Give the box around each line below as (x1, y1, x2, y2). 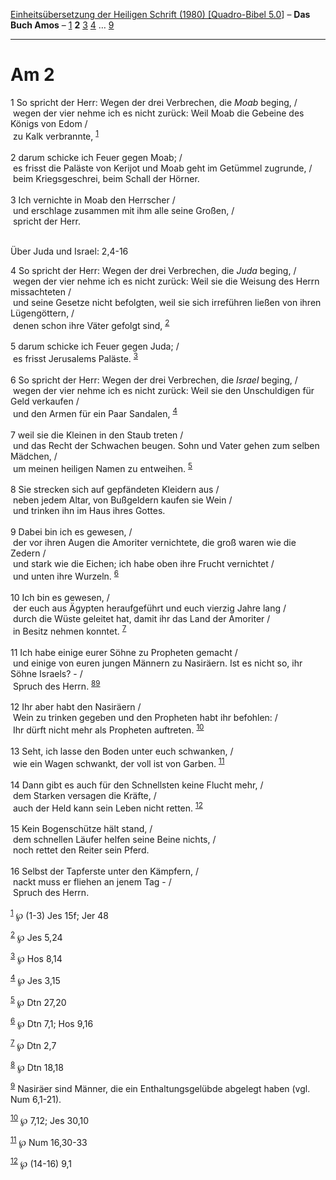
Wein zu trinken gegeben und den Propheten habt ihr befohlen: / (12, 712, 278, 724)
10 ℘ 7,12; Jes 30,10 (10, 1113, 90, 1126)
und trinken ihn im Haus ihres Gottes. (12, 505, 166, 517)
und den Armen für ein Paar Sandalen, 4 (12, 405, 178, 419)
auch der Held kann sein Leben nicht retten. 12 (12, 800, 203, 814)
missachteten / (10, 285, 72, 298)
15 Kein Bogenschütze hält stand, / (10, 823, 153, 835)
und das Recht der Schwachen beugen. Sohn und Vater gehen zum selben (12, 439, 320, 451)
